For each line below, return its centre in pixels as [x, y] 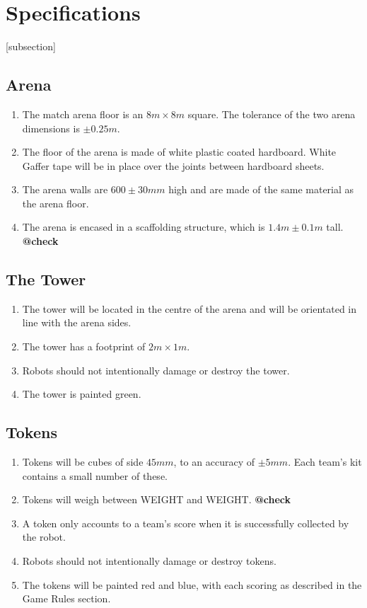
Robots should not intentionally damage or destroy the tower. [156, 370]
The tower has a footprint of [84, 346]
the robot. [44, 537]
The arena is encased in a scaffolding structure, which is [144, 227]
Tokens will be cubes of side [83, 462]
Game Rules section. [66, 598]
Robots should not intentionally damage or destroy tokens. [149, 561]
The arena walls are [65, 189]
